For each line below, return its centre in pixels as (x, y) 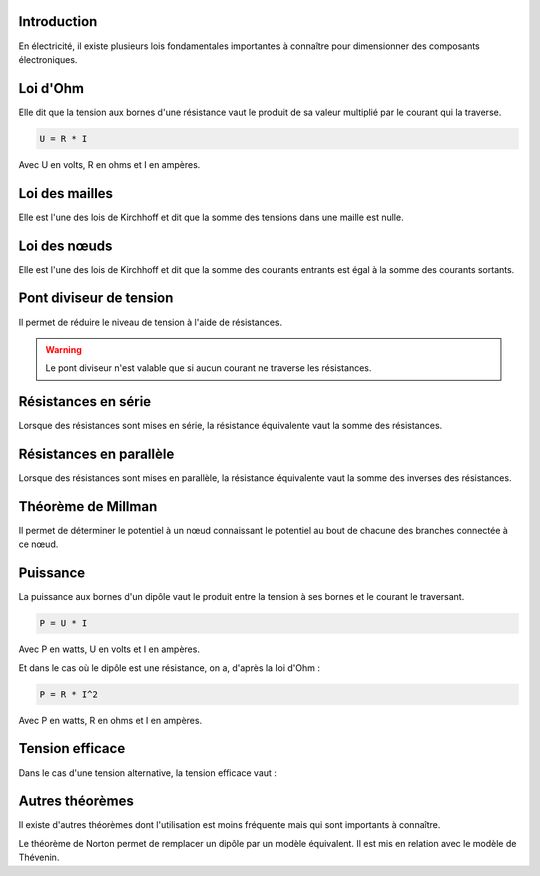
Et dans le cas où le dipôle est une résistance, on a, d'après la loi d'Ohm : (169, 667)
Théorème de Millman (88, 506)
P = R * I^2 (69, 694)
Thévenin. (39, 857)
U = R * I (63, 138)
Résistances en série (85, 401)
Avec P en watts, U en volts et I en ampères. (109, 649)
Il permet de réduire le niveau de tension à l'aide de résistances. (150, 322)
